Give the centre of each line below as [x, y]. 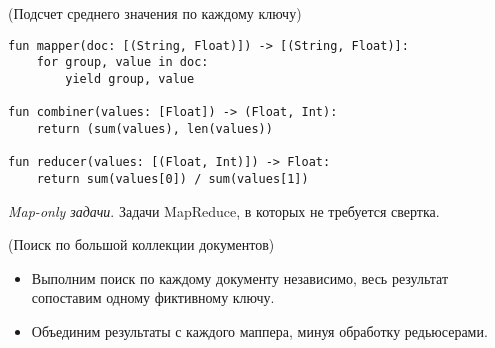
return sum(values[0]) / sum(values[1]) [172, 178]
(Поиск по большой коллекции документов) [141, 244]
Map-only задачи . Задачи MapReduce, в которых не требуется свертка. [224, 210]
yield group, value [130, 78]
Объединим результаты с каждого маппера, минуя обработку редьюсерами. [259, 330]
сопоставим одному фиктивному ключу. [153, 297]
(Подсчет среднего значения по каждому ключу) [155, 13]
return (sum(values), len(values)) [154, 128]
